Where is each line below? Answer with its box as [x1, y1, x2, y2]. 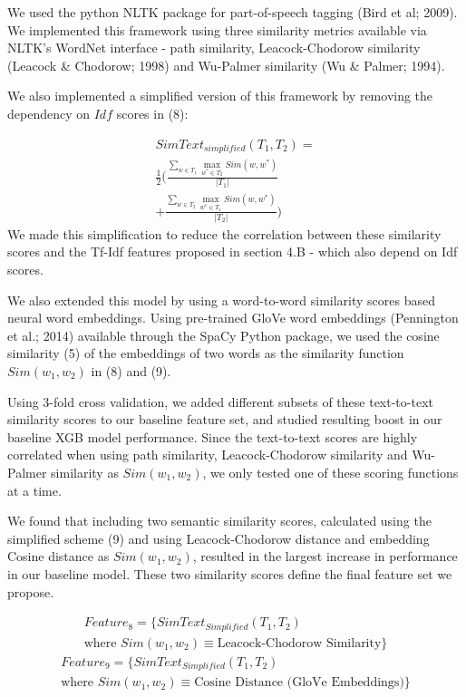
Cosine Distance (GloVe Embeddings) [194, 676, 404, 690]
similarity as [51, 462, 119, 481]
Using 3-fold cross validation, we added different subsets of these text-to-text [7, 392, 433, 411]
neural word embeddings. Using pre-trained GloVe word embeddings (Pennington [7, 308, 459, 327]
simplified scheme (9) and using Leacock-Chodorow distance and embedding [7, 528, 430, 547]
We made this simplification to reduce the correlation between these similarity [7, 224, 442, 243]
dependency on [7, 103, 91, 122]
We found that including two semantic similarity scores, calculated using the [7, 511, 432, 530]
